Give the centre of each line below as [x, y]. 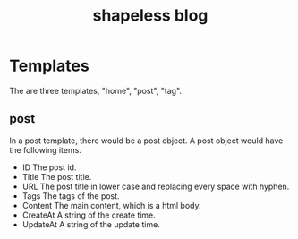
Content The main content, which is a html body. [111, 205]
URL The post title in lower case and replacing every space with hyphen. [156, 186]
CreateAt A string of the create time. [89, 215]
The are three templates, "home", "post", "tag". [95, 90]
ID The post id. [49, 167]
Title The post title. [57, 176]
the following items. [46, 149]
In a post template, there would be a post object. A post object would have [146, 141]
